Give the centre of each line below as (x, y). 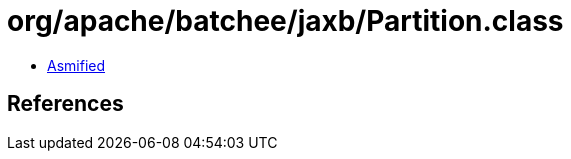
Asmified (76, 65)
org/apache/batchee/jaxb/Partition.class (285, 21)
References (65, 104)
